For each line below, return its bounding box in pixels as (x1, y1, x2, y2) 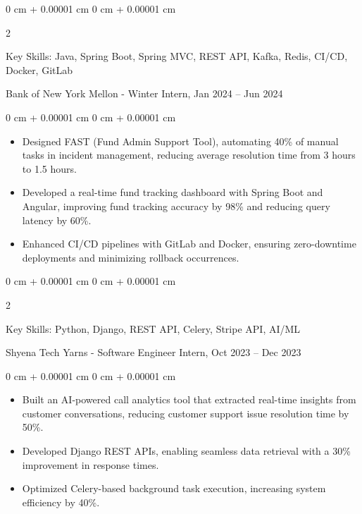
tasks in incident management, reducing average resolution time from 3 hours (22, 147, 356, 162)
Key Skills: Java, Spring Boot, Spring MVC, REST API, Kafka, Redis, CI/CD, (6, 49, 348, 63)
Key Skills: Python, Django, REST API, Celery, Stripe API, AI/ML (6, 321, 301, 336)
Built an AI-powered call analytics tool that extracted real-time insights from (22, 392, 356, 407)
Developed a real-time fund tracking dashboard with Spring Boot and (22, 185, 323, 200)
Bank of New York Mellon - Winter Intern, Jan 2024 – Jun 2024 (6, 86, 283, 101)
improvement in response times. (22, 457, 159, 472)
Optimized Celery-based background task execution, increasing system (22, 481, 326, 496)
